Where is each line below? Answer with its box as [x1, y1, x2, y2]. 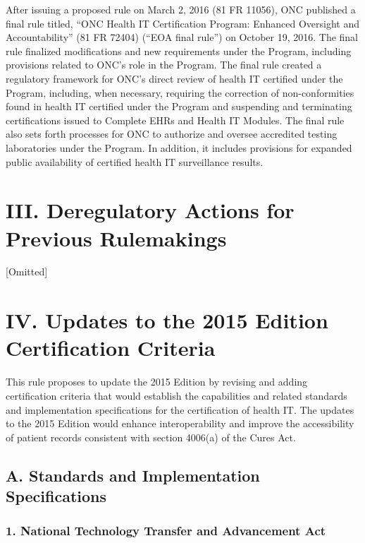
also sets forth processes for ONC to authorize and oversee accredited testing [6, 126, 338, 141]
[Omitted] [6, 264, 48, 279]
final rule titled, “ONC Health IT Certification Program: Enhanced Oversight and [6, 16, 359, 30]
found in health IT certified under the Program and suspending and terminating [6, 99, 352, 114]
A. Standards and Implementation [6, 464, 260, 486]
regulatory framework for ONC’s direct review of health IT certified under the [6, 71, 343, 85]
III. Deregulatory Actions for [6, 196, 295, 225]
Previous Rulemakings [6, 223, 227, 252]
